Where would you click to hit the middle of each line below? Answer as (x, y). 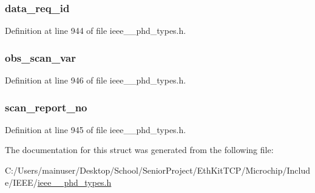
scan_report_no (46, 107)
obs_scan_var (40, 57)
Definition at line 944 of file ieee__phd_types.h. (96, 31)
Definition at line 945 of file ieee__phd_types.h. (96, 129)
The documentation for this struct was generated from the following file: (139, 150)
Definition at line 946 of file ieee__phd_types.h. (96, 80)
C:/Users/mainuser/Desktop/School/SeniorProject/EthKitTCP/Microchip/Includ (158, 170)
